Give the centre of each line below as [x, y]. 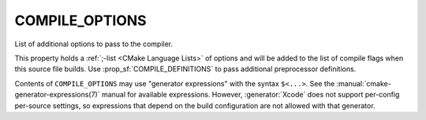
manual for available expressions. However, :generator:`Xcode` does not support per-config [250, 95]
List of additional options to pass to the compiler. [94, 44]
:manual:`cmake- [364, 83]
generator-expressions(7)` [57, 95]
